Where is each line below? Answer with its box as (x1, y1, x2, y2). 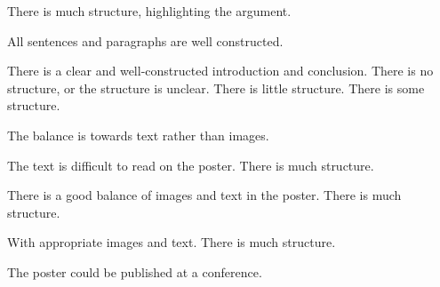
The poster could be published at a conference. (7, 262, 262, 281)
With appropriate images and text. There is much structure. (7, 233, 336, 251)
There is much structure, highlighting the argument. (7, 2, 292, 20)
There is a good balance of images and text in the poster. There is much (7, 186, 402, 204)
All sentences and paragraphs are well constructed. (7, 31, 284, 50)
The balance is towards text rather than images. (7, 125, 269, 144)
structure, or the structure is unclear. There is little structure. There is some (7, 78, 425, 97)
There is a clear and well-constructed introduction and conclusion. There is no (7, 61, 434, 80)
